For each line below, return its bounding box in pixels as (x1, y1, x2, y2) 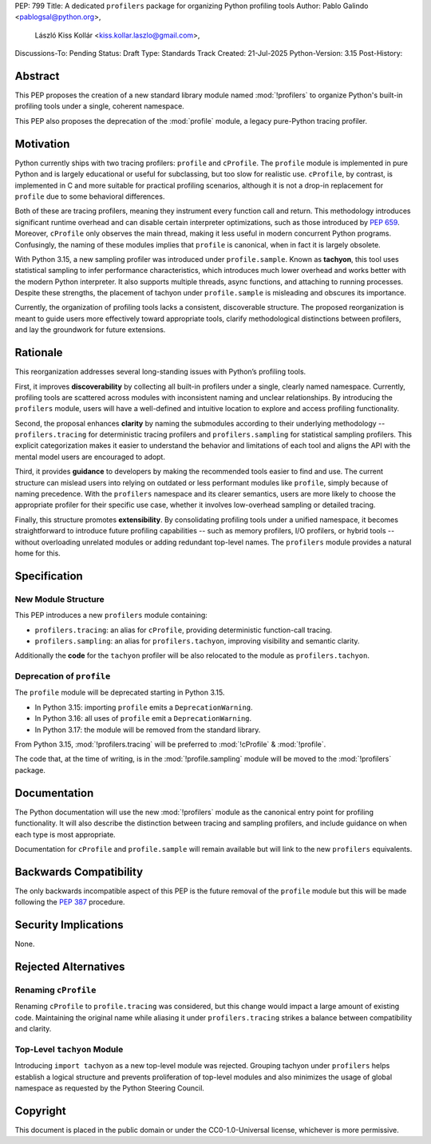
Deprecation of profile (14, 671, 111, 682)
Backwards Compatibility (14, 865, 144, 878)
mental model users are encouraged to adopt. (14, 452, 165, 461)
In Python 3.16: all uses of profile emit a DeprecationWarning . (34, 714, 252, 723)
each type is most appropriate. (14, 829, 116, 839)
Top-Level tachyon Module (14, 1043, 124, 1055)
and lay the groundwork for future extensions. (14, 325, 166, 334)
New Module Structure (14, 593, 105, 604)
